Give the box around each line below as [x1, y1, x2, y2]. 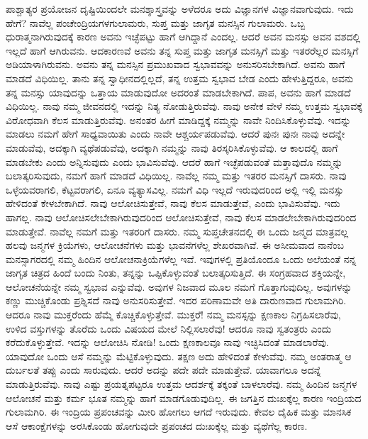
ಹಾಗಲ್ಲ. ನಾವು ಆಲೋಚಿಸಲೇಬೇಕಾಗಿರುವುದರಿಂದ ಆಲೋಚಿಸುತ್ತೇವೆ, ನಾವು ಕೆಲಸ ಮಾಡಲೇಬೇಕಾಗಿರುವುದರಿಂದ [6, 209, 357, 224]
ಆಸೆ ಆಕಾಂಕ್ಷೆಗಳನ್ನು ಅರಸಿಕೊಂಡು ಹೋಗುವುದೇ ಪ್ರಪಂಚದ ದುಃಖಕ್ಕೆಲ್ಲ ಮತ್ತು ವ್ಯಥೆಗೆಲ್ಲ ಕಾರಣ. [6, 418, 308, 433]
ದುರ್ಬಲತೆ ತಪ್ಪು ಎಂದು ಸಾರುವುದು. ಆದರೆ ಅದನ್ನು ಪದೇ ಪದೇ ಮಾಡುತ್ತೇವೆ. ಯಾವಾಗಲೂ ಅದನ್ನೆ [6, 362, 321, 377]
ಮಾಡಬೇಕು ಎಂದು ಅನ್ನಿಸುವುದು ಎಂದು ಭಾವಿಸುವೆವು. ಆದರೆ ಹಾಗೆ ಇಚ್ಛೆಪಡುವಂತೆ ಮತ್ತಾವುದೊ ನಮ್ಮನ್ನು [6, 154, 343, 169]
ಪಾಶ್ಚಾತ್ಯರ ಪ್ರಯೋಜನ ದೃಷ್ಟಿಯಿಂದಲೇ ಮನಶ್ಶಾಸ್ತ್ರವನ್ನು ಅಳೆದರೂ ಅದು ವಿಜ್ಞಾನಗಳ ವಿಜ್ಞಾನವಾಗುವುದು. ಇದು [6, 1, 354, 16]
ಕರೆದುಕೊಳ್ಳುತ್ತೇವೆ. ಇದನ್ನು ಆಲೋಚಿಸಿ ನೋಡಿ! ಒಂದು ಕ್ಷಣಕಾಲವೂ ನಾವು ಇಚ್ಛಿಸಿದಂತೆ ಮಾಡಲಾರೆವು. [6, 335, 329, 350]
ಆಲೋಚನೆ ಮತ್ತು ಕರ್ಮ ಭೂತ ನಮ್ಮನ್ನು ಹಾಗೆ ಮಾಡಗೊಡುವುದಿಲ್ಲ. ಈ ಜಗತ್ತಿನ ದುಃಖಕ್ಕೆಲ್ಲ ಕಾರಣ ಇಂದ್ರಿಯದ [6, 390, 362, 405]
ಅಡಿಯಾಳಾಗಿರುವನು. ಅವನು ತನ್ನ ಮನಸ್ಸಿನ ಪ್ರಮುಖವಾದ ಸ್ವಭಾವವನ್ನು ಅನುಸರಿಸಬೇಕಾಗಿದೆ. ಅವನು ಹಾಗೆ [6, 57, 345, 72]
